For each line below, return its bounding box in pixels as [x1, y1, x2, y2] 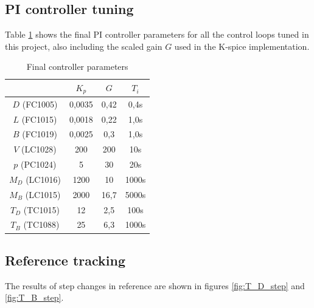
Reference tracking [5, 250, 125, 269]
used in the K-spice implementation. [174, 39, 310, 52]
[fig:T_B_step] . [5, 291, 64, 304]
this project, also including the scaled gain [5, 39, 162, 52]
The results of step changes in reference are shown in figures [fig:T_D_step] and [5, 279, 305, 292]
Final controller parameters [26, 60, 128, 73]
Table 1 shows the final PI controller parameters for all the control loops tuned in [5, 28, 309, 41]
